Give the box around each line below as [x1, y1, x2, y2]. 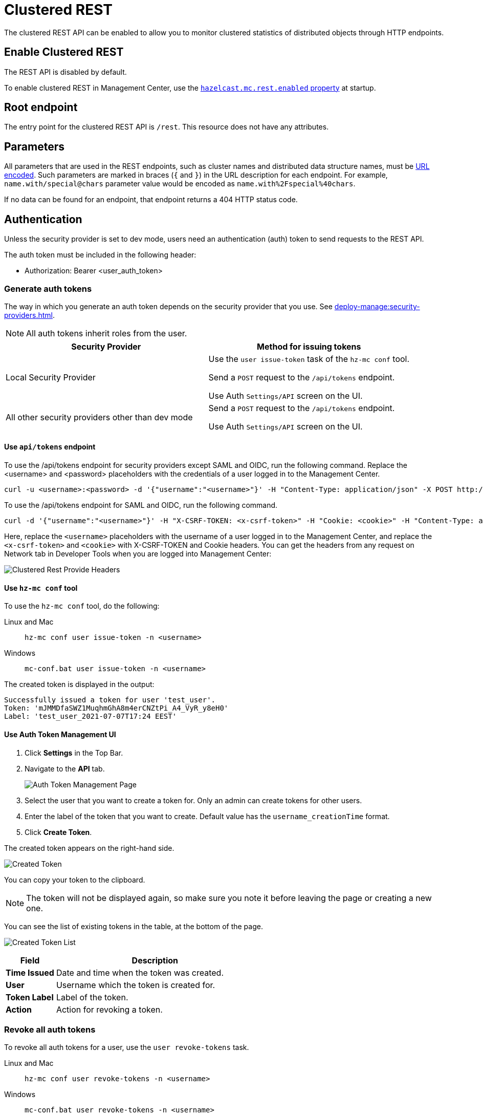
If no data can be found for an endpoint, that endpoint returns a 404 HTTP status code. [4, 195, 298, 204]
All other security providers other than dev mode [6, 412, 193, 422]
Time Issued [6, 967, 54, 978]
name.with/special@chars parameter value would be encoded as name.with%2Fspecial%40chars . [4, 179, 356, 188]
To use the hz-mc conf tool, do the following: [4, 602, 160, 611]
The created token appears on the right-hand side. [4, 843, 174, 852]
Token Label [6, 992, 54, 1002]
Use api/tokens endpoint [4, 442, 96, 452]
